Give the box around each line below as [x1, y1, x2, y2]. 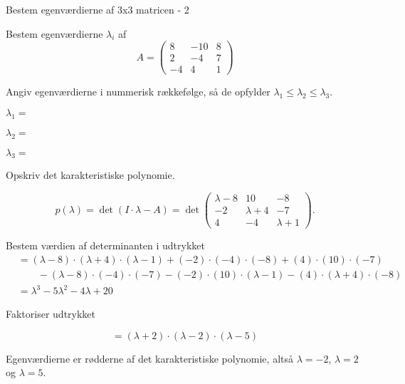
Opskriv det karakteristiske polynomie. [6, 167, 175, 182]
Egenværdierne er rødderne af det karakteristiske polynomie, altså [6, 351, 293, 365]
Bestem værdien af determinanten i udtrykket [6, 238, 205, 253]
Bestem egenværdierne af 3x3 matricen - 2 [6, 2, 189, 16]
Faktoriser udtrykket [6, 306, 96, 321]
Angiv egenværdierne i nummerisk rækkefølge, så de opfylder [6, 84, 270, 99]
